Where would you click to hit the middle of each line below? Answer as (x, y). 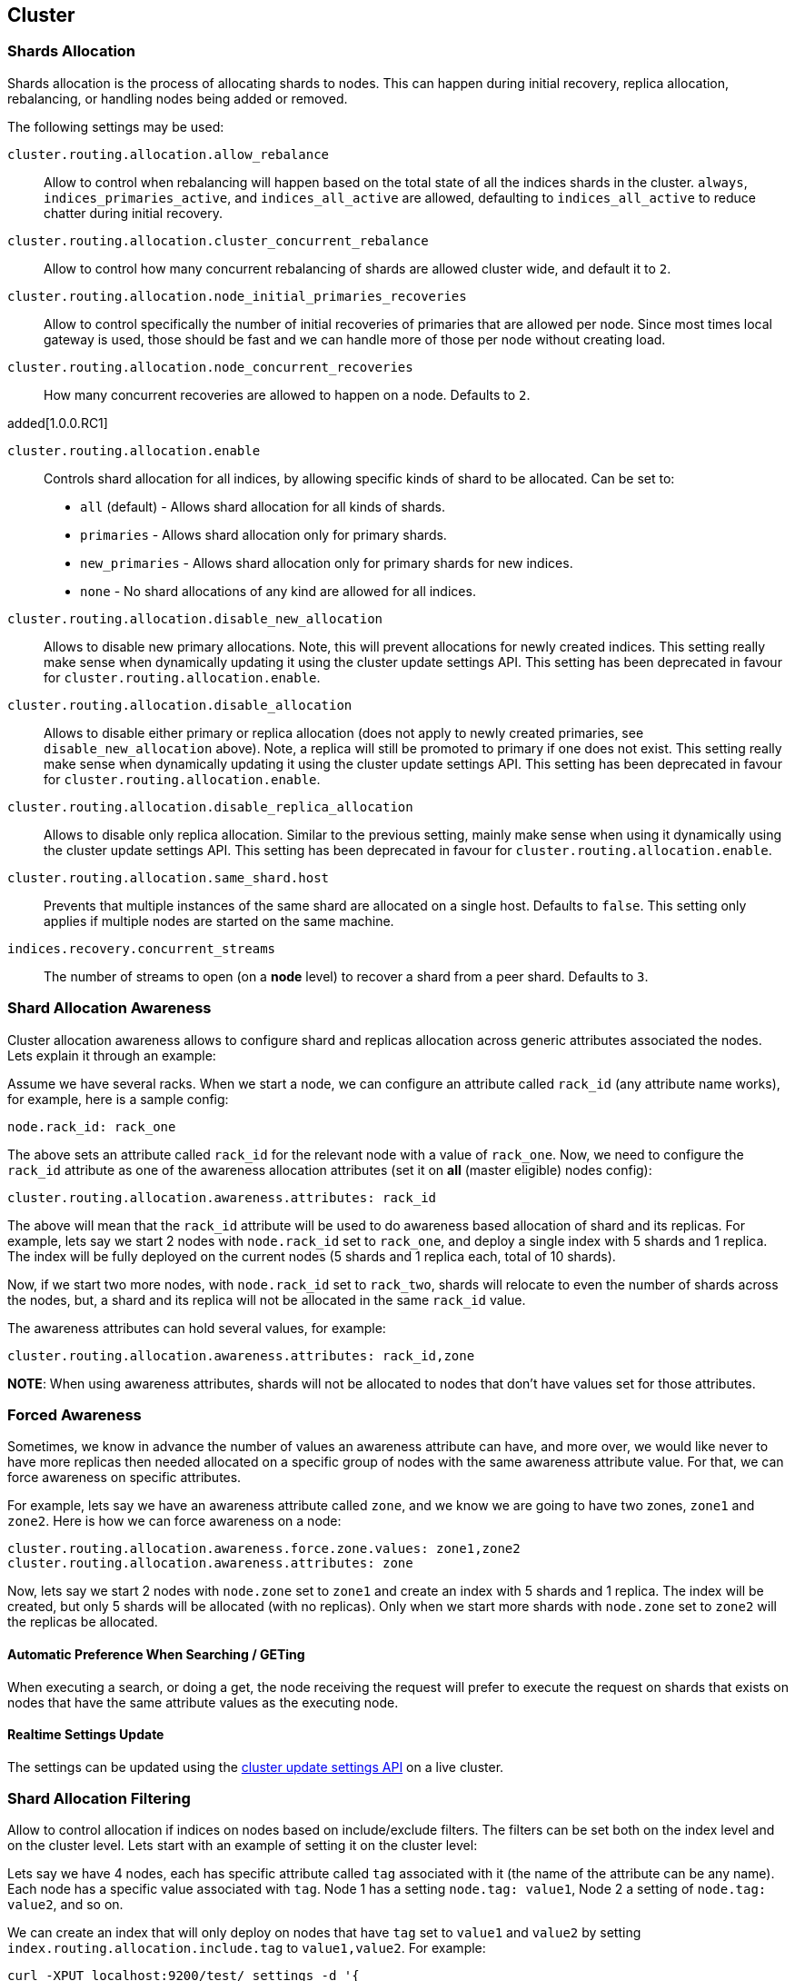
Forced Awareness (75, 1414)
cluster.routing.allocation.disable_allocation (180, 705)
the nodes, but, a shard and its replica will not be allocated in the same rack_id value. (267, 1299)
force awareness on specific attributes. (124, 1478)
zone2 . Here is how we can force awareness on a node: (174, 1521)
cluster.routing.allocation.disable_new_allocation (195, 618)
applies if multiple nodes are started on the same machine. (219, 921)
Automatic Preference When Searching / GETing (156, 1654)
